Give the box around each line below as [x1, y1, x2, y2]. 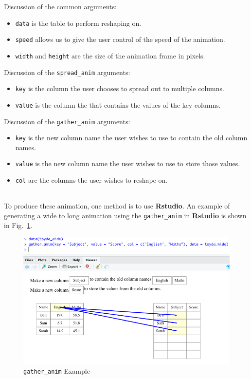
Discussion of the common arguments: [4, 1, 117, 11]
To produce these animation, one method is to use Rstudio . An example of [4, 201, 230, 211]
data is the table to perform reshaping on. [15, 18, 142, 28]
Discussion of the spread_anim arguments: [4, 67, 130, 77]
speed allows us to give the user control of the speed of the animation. [15, 34, 225, 44]
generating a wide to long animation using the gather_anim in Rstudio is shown [4, 210, 247, 220]
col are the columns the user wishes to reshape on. [15, 175, 168, 185]
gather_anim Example [23, 365, 90, 376]
